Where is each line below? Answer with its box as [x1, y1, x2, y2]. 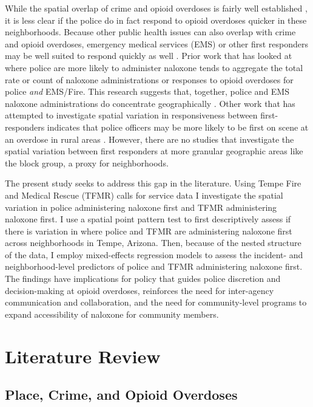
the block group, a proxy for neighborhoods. [5, 156, 169, 169]
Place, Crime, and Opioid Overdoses [5, 385, 238, 404]
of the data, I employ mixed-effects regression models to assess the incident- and [5, 248, 303, 261]
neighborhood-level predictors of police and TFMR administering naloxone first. [5, 260, 303, 273]
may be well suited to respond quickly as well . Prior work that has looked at [5, 49, 292, 62]
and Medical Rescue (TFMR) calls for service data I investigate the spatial [5, 188, 283, 201]
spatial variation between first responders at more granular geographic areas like [5, 145, 303, 157]
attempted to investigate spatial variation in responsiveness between [5, 109, 258, 121]
